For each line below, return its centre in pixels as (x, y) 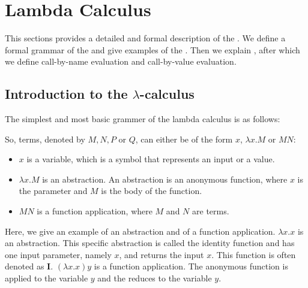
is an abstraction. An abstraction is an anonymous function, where (165, 179)
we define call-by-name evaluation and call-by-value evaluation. (121, 61)
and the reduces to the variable (155, 278)
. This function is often (254, 254)
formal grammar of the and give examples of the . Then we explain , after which (152, 49)
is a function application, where (95, 211)
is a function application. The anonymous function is (191, 266)
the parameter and (53, 191)
